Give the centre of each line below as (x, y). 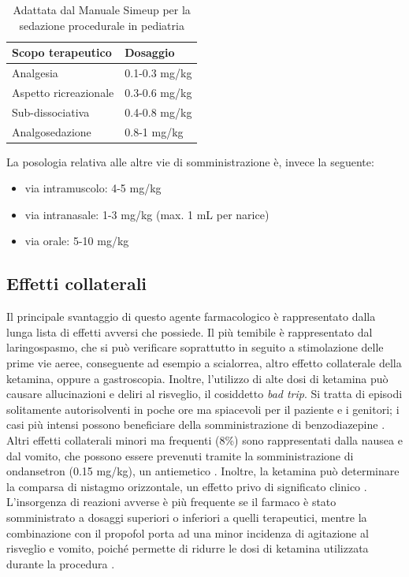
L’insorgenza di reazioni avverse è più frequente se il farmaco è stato (171, 502)
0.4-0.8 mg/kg (158, 112)
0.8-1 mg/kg (154, 131)
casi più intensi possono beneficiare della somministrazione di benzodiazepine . (196, 424)
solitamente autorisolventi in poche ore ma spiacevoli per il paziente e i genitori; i (203, 409)
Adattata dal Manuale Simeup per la (102, 9)
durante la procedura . (61, 563)
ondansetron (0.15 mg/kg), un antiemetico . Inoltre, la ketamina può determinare (203, 471)
